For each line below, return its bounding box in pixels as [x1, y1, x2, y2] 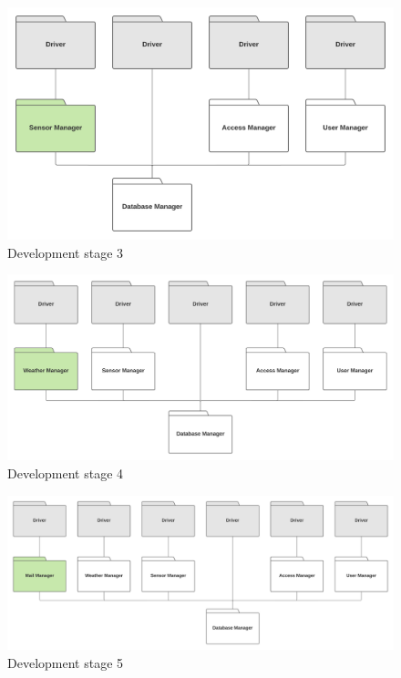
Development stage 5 [7, 652, 124, 672]
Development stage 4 [7, 463, 124, 482]
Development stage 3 [7, 242, 124, 262]
